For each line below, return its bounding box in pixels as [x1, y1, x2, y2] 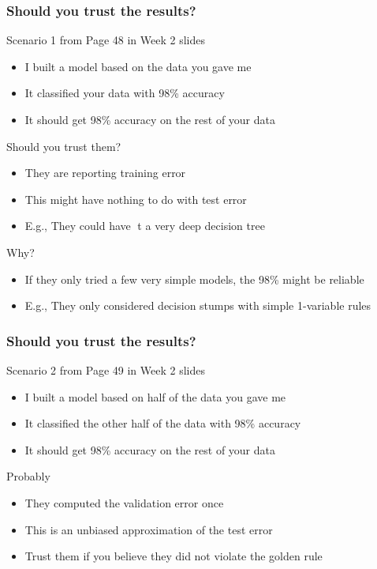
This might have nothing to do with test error [24, 190, 247, 207]
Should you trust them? [6, 138, 121, 154]
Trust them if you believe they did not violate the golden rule [24, 548, 323, 564]
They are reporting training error [24, 164, 186, 181]
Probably [6, 468, 50, 484]
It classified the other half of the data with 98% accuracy [24, 415, 301, 431]
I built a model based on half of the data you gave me [24, 388, 286, 405]
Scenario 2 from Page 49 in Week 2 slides [6, 361, 206, 378]
